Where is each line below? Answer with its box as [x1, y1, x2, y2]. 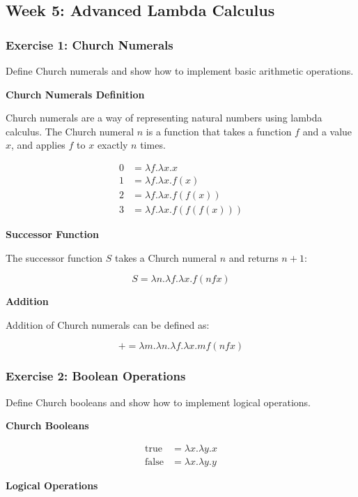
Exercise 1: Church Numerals [6, 36, 173, 53]
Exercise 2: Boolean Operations [6, 367, 186, 385]
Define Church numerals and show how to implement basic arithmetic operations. [6, 64, 354, 77]
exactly [97, 138, 128, 152]
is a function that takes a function [146, 124, 292, 138]
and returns [228, 250, 279, 265]
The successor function [6, 250, 103, 265]
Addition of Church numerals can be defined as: [6, 317, 210, 332]
